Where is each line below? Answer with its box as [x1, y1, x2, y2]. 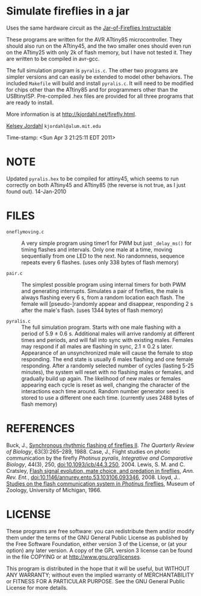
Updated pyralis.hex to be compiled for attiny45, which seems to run [6, 175, 179, 182]
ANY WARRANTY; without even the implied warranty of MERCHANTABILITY [6, 571, 194, 579]
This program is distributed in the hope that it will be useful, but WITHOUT [6, 565, 190, 572]
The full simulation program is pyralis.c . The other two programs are [6, 66, 179, 74]
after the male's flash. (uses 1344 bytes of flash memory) [21, 306, 164, 314]
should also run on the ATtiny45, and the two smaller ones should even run [6, 42, 191, 49]
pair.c [6, 270, 23, 276]
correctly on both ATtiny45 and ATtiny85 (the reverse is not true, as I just [6, 181, 186, 188]
